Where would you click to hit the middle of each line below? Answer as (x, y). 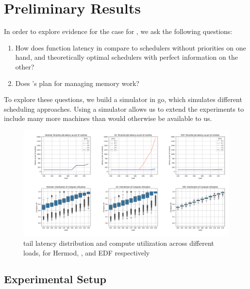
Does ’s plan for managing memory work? (77, 83)
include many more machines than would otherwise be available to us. (108, 118)
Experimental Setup (55, 279)
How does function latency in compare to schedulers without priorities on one (131, 47)
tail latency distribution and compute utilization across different (119, 243)
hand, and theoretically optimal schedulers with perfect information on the (126, 57)
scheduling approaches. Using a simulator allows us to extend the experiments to (124, 109)
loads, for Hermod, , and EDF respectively (87, 252)
